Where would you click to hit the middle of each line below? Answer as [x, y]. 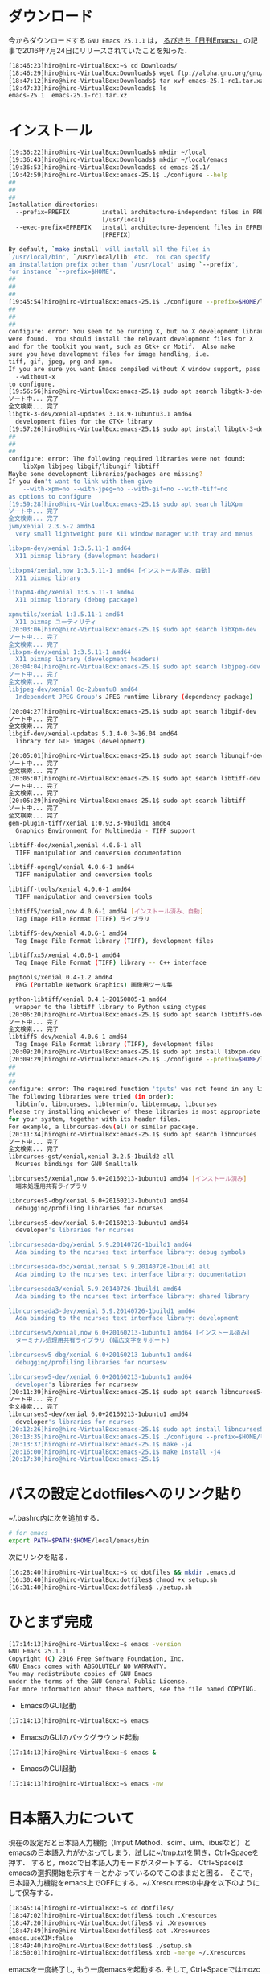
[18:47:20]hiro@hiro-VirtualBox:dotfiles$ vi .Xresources [107, 1923]
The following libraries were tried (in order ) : [91, 1097]
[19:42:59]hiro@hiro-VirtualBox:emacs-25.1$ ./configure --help [118, 175]
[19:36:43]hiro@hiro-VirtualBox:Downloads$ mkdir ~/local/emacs [118, 160]
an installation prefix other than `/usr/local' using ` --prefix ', [124, 264]
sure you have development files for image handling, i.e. [109, 354]
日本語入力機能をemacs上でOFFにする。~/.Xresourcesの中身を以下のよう [131, 1883]
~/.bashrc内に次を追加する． [56, 1518]
